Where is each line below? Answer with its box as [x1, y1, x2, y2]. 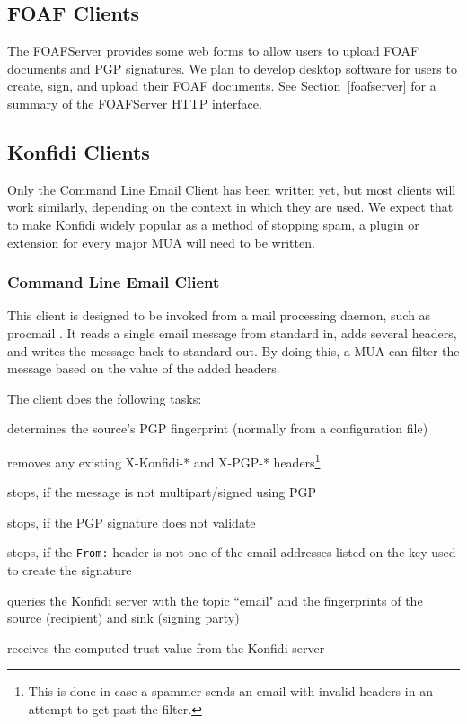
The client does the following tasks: [7, 388, 202, 407]
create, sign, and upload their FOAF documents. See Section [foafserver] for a [7, 76, 436, 95]
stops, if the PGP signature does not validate [7, 512, 256, 531]
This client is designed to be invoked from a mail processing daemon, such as [7, 306, 431, 325]
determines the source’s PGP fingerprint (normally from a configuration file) [7, 419, 428, 438]
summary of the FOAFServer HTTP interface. [7, 93, 262, 112]
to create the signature [7, 561, 132, 580]
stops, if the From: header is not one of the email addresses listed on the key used [7, 543, 456, 562]
